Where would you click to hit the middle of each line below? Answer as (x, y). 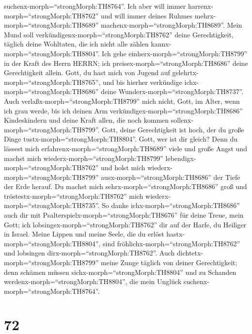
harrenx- (200, 6)
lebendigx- (181, 158)
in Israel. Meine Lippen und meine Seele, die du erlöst (84, 234)
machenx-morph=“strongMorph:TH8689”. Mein (172, 25)
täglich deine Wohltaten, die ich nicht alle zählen (76, 44)
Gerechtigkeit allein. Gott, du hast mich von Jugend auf (87, 72)
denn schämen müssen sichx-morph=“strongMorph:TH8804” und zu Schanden (120, 272)
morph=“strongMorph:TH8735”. (52, 205)
